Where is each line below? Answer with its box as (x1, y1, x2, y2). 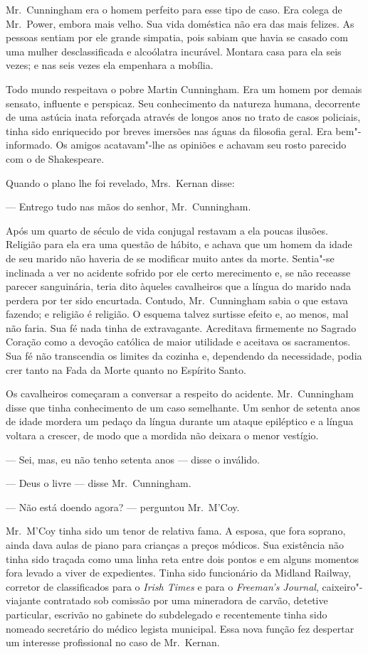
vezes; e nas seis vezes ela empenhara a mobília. (6, 58, 214, 73)
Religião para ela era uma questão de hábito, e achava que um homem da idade (6, 237, 352, 252)
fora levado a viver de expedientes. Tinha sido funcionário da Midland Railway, (6, 565, 352, 580)
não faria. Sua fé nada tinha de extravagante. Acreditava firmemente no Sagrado (6, 320, 357, 335)
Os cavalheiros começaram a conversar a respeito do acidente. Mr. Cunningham (6, 386, 354, 401)
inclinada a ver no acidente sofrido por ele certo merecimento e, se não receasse (6, 264, 351, 279)
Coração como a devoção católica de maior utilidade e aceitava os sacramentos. (6, 334, 351, 349)
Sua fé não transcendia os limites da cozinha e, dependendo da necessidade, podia (6, 348, 362, 363)
